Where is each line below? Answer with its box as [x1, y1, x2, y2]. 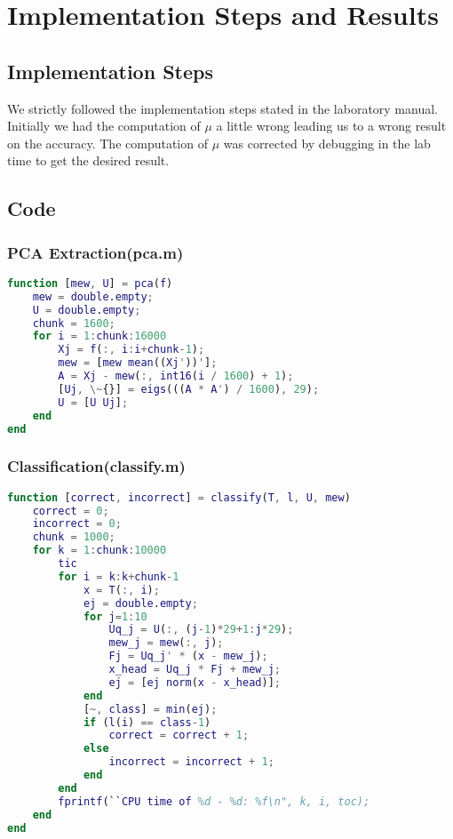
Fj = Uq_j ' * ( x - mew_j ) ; [108, 650, 268, 663]
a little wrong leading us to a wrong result [216, 116, 447, 135]
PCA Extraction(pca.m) [7, 241, 184, 263]
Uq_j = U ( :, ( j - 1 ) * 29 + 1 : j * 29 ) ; [108, 623, 294, 636]
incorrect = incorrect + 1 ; [108, 755, 274, 769]
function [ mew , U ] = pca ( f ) [7, 276, 173, 290]
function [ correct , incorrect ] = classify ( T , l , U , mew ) [7, 491, 351, 504]
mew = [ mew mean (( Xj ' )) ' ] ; [58, 356, 218, 370]
